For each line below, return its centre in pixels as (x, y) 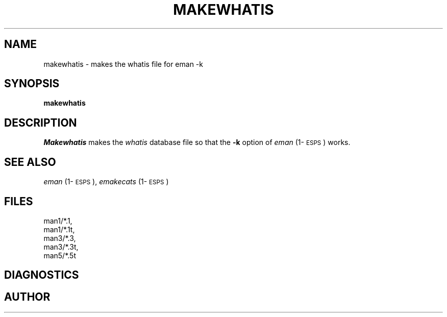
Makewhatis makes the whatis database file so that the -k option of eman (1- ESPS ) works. (197, 142)
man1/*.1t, (59, 229)
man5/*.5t (60, 255)
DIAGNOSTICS (42, 275)
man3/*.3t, (61, 247)
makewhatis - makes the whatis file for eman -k (123, 64)
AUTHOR (27, 297)
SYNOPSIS (32, 84)
